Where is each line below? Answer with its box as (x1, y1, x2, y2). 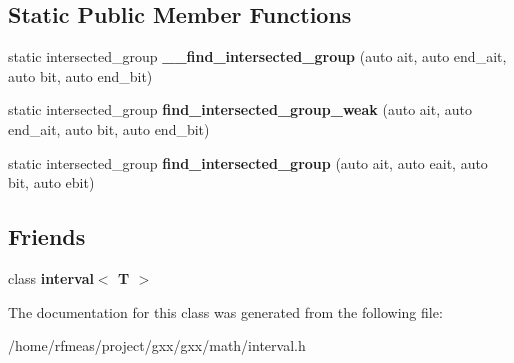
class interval (8, 267, 94, 288)
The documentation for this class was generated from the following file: (8, 301, 443, 322)
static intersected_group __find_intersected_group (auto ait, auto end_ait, (8, 46, 507, 67)
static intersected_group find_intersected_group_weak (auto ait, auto (8, 99, 472, 120)
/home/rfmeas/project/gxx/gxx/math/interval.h (8, 335, 306, 356)
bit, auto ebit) (8, 172, 95, 193)
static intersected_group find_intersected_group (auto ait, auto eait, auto (8, 152, 488, 173)
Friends (8, 221, 86, 252)
